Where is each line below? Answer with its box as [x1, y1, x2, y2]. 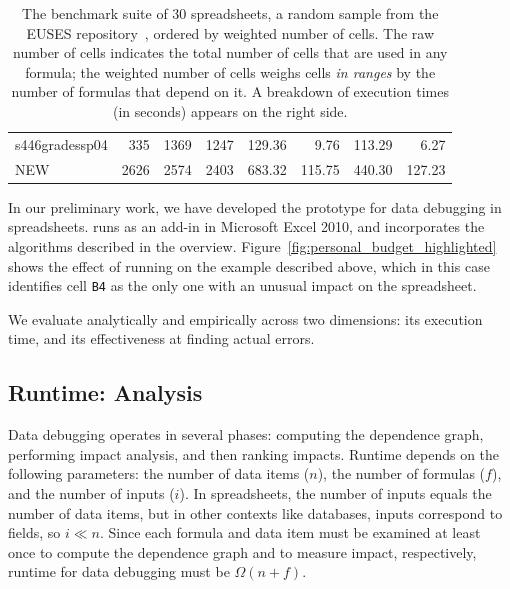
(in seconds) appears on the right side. [112, 100, 348, 121]
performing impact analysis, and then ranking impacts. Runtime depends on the [8, 443, 500, 464]
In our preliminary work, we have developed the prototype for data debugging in [8, 196, 502, 217]
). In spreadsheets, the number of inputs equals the [179, 482, 492, 503]
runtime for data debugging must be [8, 561, 230, 582]
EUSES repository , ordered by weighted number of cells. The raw [26, 22, 435, 43]
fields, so [8, 522, 61, 543]
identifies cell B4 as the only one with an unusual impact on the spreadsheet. [8, 275, 477, 296]
